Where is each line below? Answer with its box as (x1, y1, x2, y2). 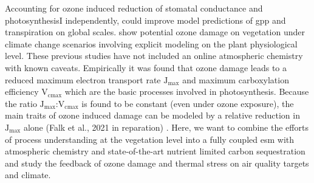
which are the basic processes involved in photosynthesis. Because (64, 85, 309, 98)
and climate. (5, 168, 51, 181)
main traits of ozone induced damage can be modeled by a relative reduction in (5, 109, 300, 122)
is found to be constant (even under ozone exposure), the (81, 97, 294, 109)
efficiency (5, 85, 39, 98)
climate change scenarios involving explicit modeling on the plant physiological (5, 37, 298, 50)
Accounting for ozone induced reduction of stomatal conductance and (5, 2, 263, 14)
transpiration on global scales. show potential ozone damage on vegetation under (5, 26, 305, 38)
